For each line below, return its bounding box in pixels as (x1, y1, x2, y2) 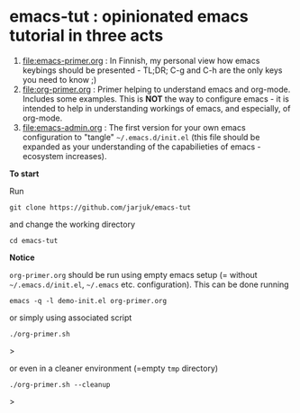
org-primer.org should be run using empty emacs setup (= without (9, 269, 259, 280)
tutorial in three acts (9, 25, 164, 46)
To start (9, 168, 40, 179)
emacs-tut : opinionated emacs (9, 6, 250, 27)
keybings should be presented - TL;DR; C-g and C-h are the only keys (22, 65, 283, 76)
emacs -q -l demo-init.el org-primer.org (9, 296, 168, 305)
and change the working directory (9, 219, 136, 229)
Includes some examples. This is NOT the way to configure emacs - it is (22, 93, 290, 104)
